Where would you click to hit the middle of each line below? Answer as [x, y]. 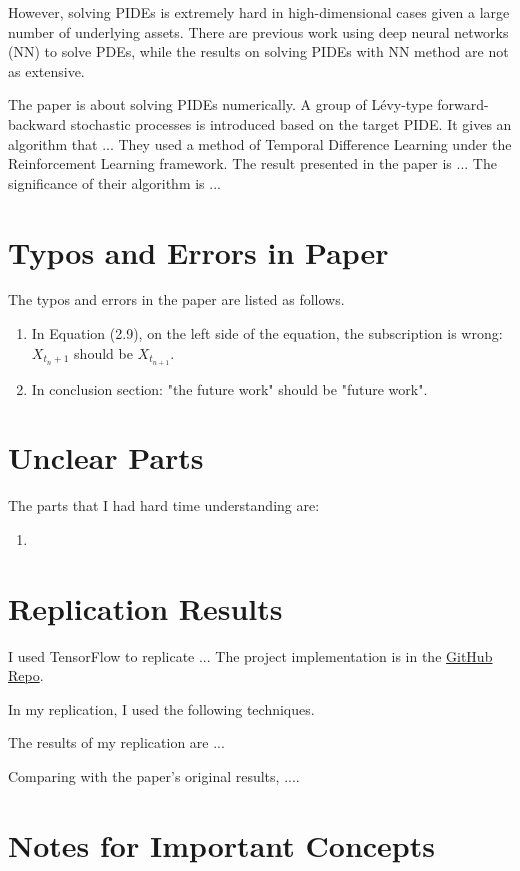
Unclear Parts [106, 457]
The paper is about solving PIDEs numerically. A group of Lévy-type [220, 104]
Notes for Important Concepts [221, 844]
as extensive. [46, 70]
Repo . [26, 675]
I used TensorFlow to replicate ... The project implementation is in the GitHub [250, 655]
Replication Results [145, 607]
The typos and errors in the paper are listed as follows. [176, 299]
